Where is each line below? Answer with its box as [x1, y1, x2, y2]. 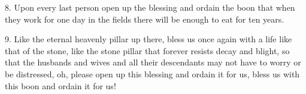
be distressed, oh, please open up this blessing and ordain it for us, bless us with [5, 67, 300, 80]
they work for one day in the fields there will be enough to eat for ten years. [5, 12, 284, 25]
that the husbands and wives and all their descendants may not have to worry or [5, 56, 301, 68]
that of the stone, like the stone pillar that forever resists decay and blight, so [5, 44, 290, 57]
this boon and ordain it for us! [5, 79, 116, 92]
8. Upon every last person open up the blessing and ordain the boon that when [5, 1, 295, 13]
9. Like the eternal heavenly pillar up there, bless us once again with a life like [5, 33, 292, 45]
